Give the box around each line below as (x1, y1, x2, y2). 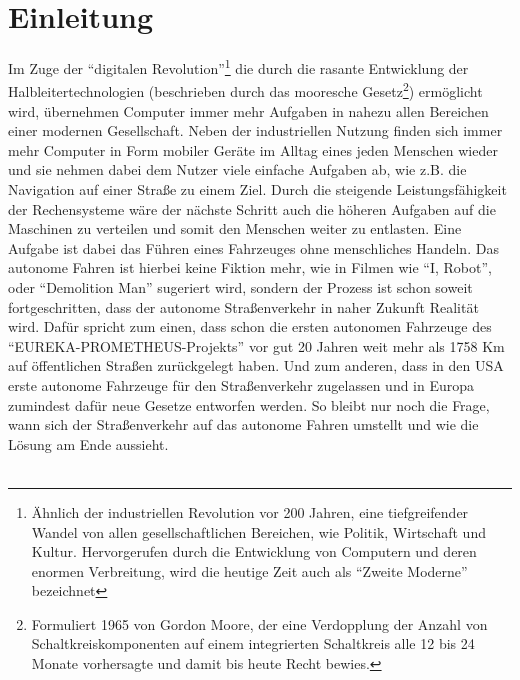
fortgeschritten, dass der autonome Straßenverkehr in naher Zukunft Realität (8, 296, 479, 317)
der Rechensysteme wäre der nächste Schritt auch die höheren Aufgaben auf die (8, 198, 496, 219)
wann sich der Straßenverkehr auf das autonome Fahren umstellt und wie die (8, 414, 479, 435)
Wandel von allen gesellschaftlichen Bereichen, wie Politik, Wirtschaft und (31, 521, 486, 542)
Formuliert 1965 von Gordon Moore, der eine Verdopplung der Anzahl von (31, 613, 488, 634)
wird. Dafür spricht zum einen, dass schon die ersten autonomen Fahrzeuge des (8, 316, 492, 337)
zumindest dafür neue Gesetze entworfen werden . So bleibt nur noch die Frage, (8, 394, 490, 415)
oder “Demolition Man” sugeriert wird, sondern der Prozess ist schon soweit (8, 276, 473, 297)
